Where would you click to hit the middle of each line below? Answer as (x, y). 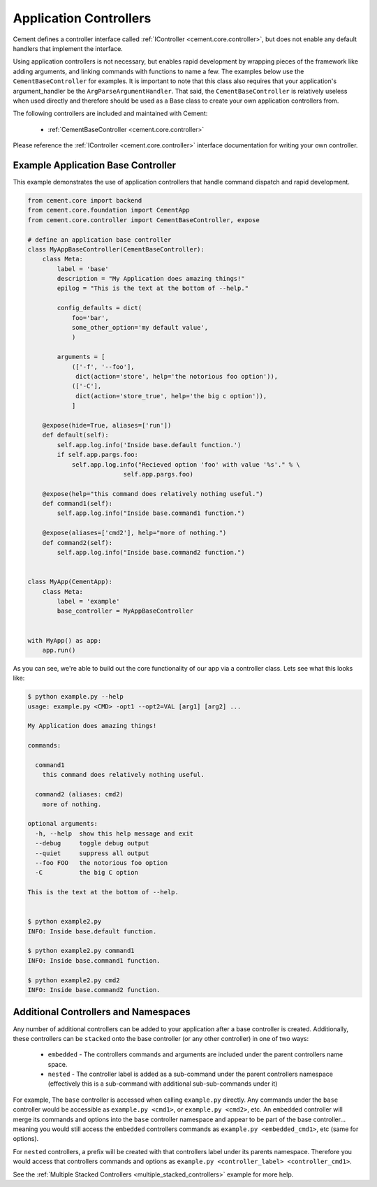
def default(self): (76, 435)
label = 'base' (83, 269)
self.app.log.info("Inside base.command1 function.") (151, 513)
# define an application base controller (99, 240)
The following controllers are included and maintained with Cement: (110, 114)
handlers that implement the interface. (68, 48)
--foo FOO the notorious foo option (101, 862)
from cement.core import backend (85, 200)
